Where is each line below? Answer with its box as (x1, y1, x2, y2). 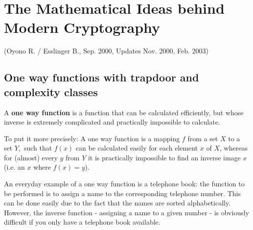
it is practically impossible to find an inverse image (88, 152, 241, 162)
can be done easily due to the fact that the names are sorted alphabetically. (4, 198, 231, 208)
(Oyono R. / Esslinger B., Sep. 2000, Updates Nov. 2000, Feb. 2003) (4, 46, 208, 56)
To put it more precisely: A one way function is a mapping (4, 133, 180, 143)
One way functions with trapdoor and (4, 70, 199, 85)
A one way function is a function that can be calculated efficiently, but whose (4, 107, 244, 117)
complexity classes (4, 84, 98, 99)
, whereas (220, 143, 248, 153)
